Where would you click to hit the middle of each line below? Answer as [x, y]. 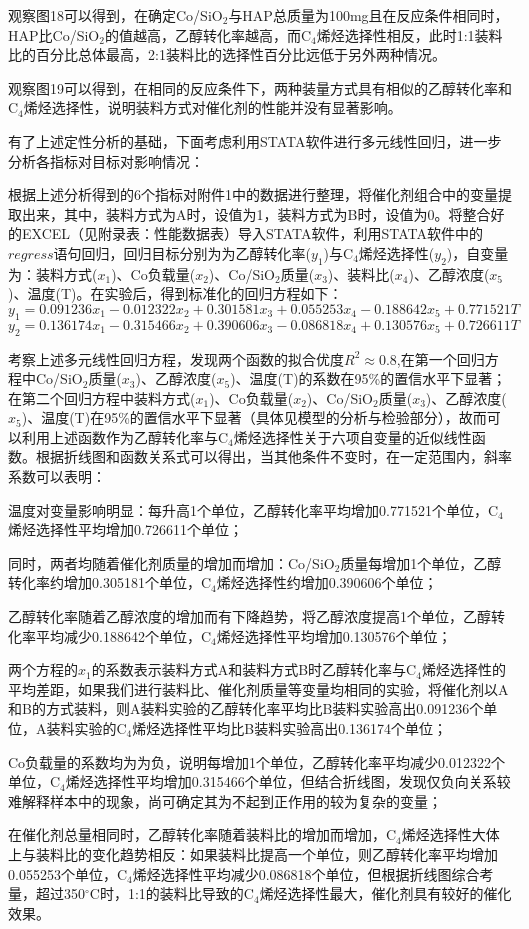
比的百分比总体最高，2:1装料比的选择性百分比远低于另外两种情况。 [227, 54]
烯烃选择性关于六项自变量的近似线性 [352, 436]
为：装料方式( [53, 273]
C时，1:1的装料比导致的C [171, 893]
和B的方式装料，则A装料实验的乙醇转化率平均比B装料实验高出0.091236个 [246, 708]
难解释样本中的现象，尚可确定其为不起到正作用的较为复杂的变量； [225, 800]
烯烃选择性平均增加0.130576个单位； [334, 635]
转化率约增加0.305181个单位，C [109, 582]
